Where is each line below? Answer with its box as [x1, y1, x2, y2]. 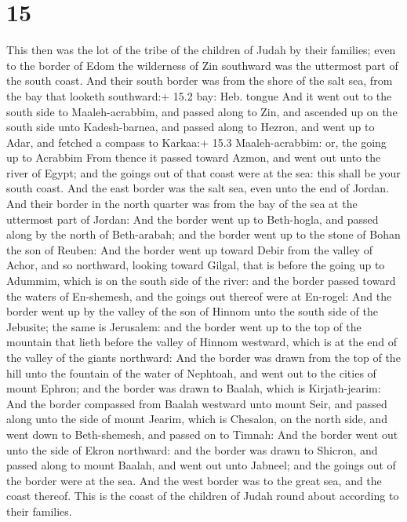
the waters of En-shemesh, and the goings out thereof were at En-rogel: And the [6, 287, 392, 304]
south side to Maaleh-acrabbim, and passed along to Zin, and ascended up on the [6, 103, 398, 119]
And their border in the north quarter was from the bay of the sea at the [6, 195, 358, 212]
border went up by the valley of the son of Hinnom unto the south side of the [6, 303, 378, 319]
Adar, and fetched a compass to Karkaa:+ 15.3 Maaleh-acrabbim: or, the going [6, 133, 387, 150]
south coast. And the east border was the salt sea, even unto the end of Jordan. [6, 180, 390, 196]
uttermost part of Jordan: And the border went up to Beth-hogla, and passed [6, 210, 379, 227]
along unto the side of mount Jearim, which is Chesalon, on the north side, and [6, 411, 387, 427]
